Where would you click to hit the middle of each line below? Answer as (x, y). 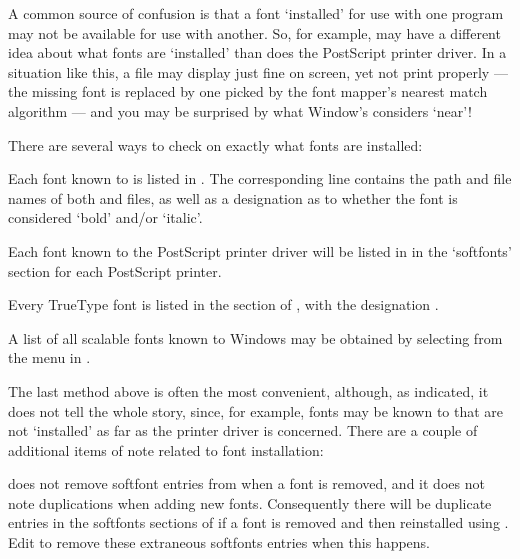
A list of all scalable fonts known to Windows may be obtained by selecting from (255, 337)
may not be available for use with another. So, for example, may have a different (254, 32)
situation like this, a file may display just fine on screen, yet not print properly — (258, 71)
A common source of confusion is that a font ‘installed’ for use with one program (256, 13)
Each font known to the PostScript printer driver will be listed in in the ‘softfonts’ (260, 250)
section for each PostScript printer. (115, 270)
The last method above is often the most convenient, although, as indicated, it (248, 390)
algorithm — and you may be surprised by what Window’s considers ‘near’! (240, 110)
